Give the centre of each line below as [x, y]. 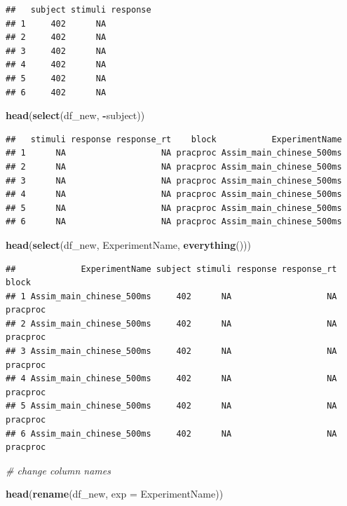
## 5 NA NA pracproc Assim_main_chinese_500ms [174, 208]
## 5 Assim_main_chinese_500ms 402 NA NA [171, 406]
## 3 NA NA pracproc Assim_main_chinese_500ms [174, 180]
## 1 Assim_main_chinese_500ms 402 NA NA [171, 296]
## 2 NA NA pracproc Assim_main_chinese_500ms [174, 166]
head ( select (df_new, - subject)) [75, 115]
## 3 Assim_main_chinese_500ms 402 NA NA [171, 351]
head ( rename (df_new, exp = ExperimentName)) [115, 494]
